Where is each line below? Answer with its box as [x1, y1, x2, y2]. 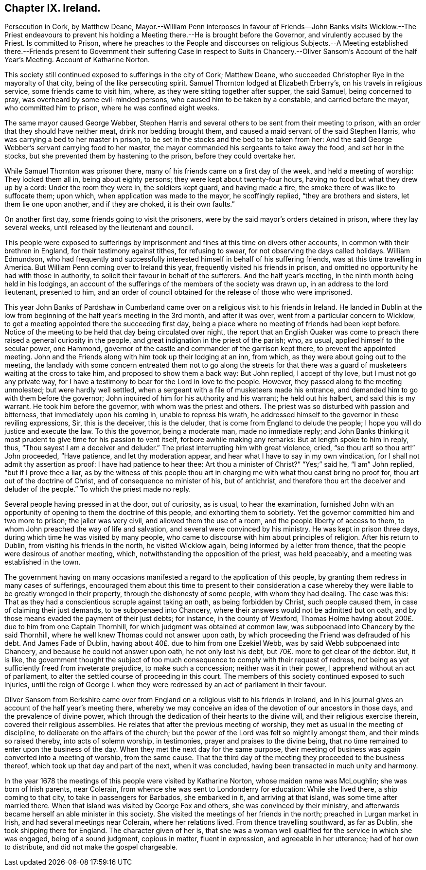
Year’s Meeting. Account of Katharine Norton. [4, 55, 150, 64]
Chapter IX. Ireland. [4, 2, 101, 14]
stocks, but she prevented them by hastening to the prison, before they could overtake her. [4, 152, 296, 160]
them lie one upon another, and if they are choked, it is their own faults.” [4, 200, 235, 209]
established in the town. [4, 558, 81, 567]
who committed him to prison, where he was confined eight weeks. [4, 104, 219, 112]
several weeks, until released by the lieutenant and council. [4, 223, 194, 232]
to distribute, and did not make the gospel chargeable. [4, 843, 178, 852]
